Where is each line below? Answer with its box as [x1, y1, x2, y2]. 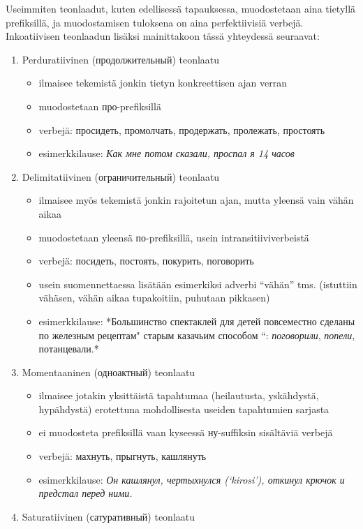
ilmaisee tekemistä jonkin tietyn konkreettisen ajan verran [38, 75, 287, 90]
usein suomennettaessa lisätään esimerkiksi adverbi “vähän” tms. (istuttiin [38, 276, 357, 291]
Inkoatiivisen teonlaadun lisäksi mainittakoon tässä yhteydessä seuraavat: [6, 29, 320, 43]
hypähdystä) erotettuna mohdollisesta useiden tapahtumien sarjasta [38, 401, 329, 416]
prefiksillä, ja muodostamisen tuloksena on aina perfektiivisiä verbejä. [6, 15, 304, 29]
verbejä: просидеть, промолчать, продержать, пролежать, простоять [38, 122, 325, 137]
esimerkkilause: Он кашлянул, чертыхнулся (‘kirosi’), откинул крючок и [38, 472, 345, 486]
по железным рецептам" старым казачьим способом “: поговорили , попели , [38, 327, 355, 342]
